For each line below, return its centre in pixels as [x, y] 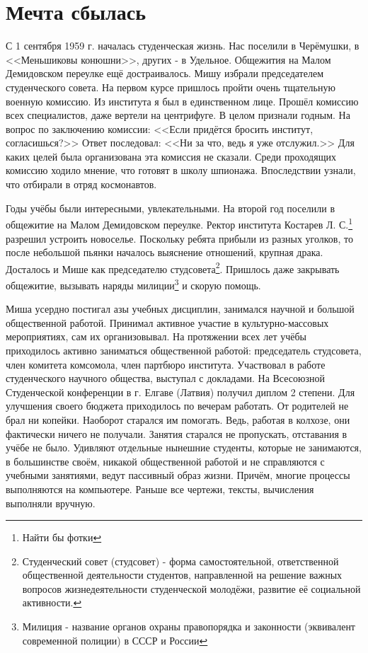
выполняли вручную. [51, 503]
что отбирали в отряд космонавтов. [81, 184]
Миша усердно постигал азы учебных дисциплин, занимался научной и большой [180, 309]
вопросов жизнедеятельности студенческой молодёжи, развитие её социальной [191, 588]
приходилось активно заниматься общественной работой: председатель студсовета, [184, 350]
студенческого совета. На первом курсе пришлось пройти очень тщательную [171, 87]
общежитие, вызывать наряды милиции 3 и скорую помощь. [133, 284]
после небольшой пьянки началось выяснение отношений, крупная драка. [165, 252]
